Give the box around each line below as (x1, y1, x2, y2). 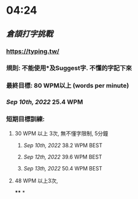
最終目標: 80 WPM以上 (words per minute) (6, 82, 129, 90)
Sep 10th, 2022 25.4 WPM (6, 98, 84, 106)
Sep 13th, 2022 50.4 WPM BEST (23, 164, 102, 172)
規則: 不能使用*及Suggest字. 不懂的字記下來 (6, 64, 132, 72)
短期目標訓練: (6, 115, 45, 123)
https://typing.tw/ (6, 47, 60, 55)
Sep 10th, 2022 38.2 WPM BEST (23, 141, 102, 149)
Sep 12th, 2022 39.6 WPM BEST (23, 153, 102, 160)
